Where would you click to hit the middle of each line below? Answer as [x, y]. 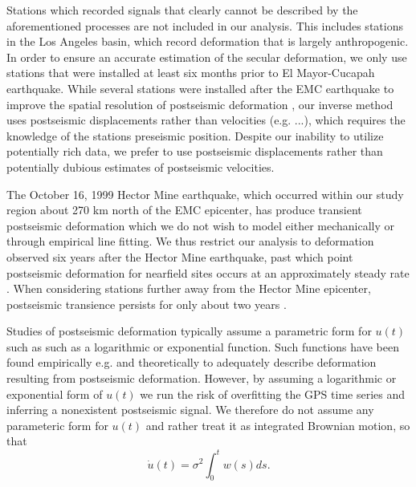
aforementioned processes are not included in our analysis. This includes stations [205, 25]
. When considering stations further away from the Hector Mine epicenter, [189, 288]
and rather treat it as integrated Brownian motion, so [278, 425]
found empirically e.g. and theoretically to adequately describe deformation [192, 362]
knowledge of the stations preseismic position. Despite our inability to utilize [195, 135]
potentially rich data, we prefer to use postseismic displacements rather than [195, 151]
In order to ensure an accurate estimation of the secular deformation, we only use [207, 57]
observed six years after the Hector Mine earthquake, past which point [180, 256]
